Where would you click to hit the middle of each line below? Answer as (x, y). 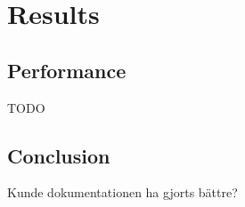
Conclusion (59, 155)
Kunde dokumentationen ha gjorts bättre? (122, 192)
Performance (67, 70)
